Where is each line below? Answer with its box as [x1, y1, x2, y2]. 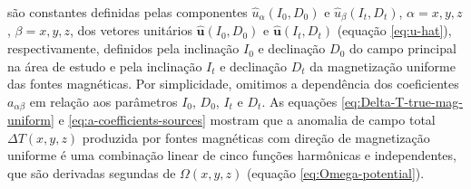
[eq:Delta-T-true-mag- [341, 91, 464, 110]
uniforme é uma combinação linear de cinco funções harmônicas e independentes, [7, 146, 456, 165]
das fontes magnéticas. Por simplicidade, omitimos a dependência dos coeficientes [7, 74, 459, 93]
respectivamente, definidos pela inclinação [7, 39, 240, 58]
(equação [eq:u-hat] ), [337, 21, 452, 40]
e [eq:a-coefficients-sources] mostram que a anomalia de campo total [58, 110, 436, 129]
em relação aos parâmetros [29, 91, 178, 110]
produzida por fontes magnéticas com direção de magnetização [82, 128, 430, 146]
